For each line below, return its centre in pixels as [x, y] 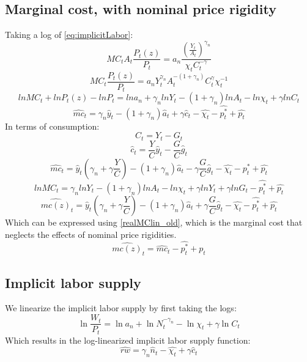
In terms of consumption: [52, 126]
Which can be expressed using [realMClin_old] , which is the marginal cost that [154, 222]
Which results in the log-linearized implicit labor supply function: [128, 340]
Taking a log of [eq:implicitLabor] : [69, 35]
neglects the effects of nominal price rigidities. [91, 234]
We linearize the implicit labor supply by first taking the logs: [121, 308]
